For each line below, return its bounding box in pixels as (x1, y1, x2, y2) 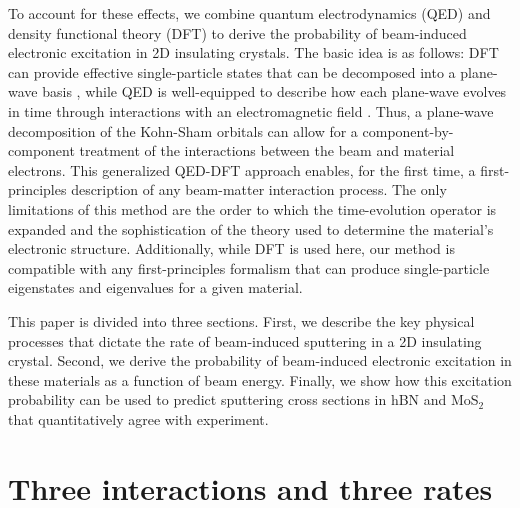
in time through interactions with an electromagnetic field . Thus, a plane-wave (8, 100, 494, 121)
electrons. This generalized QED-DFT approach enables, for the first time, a (8, 159, 476, 180)
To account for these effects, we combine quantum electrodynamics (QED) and (8, 3, 491, 23)
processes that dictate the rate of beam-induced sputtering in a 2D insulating (8, 330, 482, 351)
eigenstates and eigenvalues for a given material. (8, 277, 303, 298)
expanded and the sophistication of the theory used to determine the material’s (8, 218, 494, 239)
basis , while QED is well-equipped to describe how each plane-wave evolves (42, 81, 507, 102)
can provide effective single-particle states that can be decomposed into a (8, 61, 456, 82)
